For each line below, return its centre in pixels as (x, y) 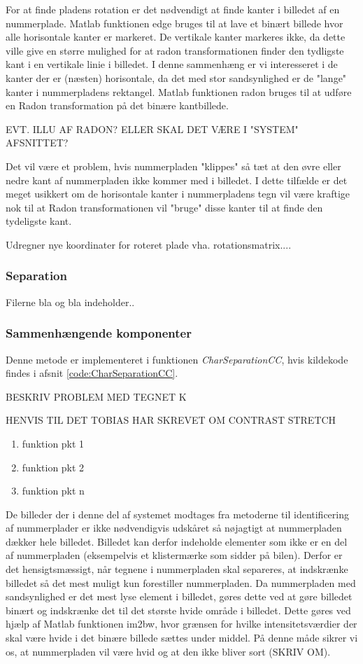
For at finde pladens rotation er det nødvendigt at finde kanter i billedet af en (173, 9)
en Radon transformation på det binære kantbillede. (117, 105)
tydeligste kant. (39, 221)
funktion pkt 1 (53, 443)
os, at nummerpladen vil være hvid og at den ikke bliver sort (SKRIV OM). (168, 651)
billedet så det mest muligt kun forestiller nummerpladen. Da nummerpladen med (181, 582)
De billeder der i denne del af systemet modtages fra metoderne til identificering (177, 514)
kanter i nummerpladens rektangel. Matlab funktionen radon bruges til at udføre (179, 91)
